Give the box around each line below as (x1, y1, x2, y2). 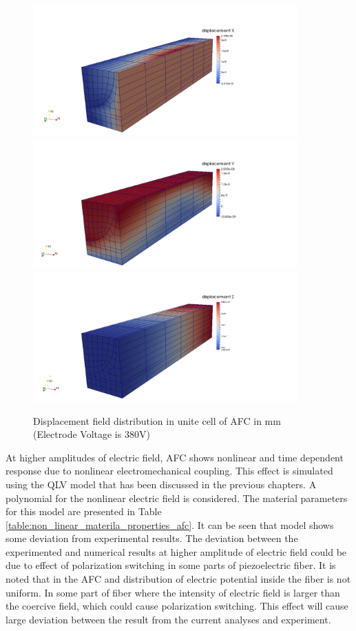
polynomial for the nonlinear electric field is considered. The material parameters (6, 490, 348, 505)
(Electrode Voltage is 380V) (33, 427, 150, 441)
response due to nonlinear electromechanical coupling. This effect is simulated (6, 463, 333, 478)
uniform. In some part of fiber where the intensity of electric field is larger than (6, 585, 340, 599)
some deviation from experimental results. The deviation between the (6, 531, 298, 545)
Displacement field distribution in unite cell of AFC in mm (33, 413, 281, 428)
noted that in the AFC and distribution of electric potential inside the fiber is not (6, 572, 351, 586)
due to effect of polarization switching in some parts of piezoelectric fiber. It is (6, 558, 336, 572)
